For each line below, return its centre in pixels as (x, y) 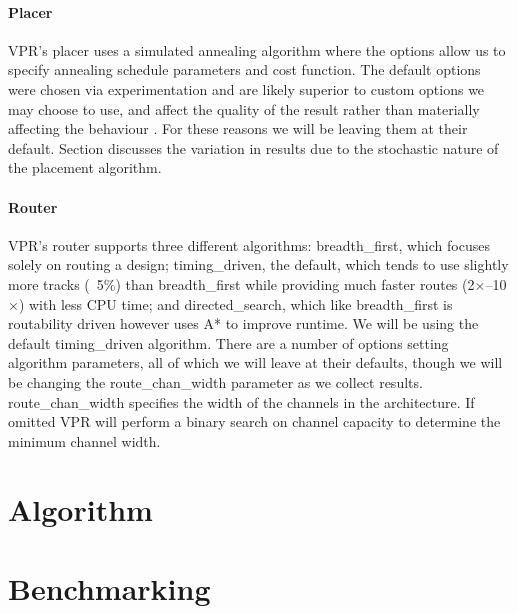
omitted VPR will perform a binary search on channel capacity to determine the (254, 421)
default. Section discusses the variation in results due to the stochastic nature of (253, 147)
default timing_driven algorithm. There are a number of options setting (228, 342)
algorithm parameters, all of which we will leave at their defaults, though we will (255, 362)
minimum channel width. (84, 440)
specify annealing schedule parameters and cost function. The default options (244, 69)
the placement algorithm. (85, 167)
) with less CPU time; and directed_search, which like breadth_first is (235, 303)
